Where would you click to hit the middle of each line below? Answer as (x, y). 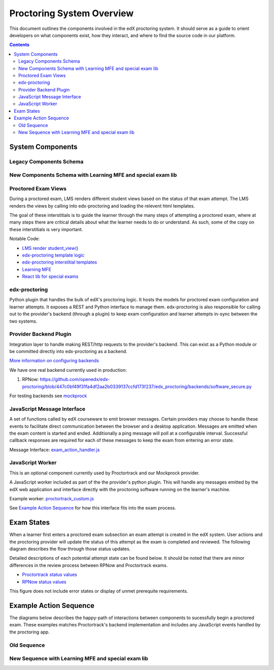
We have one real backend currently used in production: (68, 370)
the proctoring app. (30, 632)
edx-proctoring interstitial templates (60, 262)
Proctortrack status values (49, 575)
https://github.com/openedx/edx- (75, 379)
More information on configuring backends (54, 361)
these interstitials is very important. (46, 229)
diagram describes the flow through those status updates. (70, 549)
